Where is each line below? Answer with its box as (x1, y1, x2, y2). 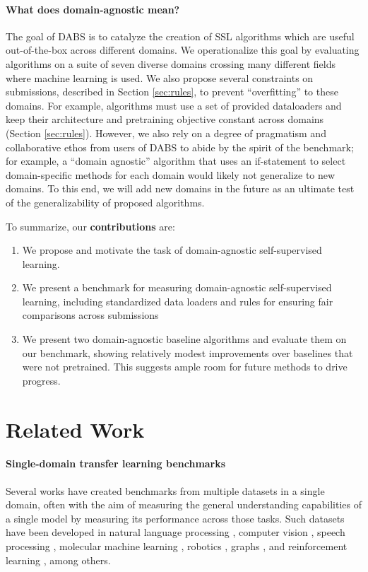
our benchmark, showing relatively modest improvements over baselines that (22, 345, 353, 360)
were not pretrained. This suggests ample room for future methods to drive (22, 359, 348, 374)
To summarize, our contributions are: (6, 218, 175, 233)
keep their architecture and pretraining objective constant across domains (6, 112, 324, 127)
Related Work (6, 414, 145, 443)
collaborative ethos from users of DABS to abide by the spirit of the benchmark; (6, 139, 354, 154)
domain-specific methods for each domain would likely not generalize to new (6, 167, 336, 182)
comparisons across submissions (22, 308, 159, 322)
